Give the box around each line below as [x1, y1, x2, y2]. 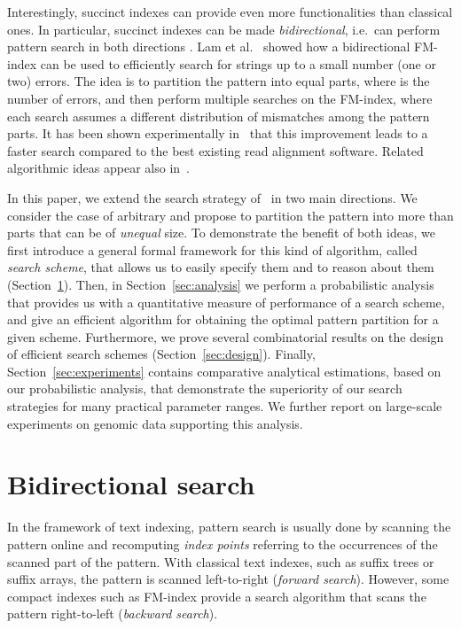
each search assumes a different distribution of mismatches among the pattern [7, 106, 430, 125]
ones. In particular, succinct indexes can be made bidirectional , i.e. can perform [7, 19, 441, 38]
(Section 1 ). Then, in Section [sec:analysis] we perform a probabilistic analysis [7, 275, 434, 293]
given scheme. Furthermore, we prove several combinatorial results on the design [7, 327, 444, 346]
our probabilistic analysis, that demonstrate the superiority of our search [7, 379, 402, 398]
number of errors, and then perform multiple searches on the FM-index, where [7, 89, 433, 107]
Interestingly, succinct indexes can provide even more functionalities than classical [7, 3, 453, 20]
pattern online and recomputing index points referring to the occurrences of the [7, 534, 438, 553]
